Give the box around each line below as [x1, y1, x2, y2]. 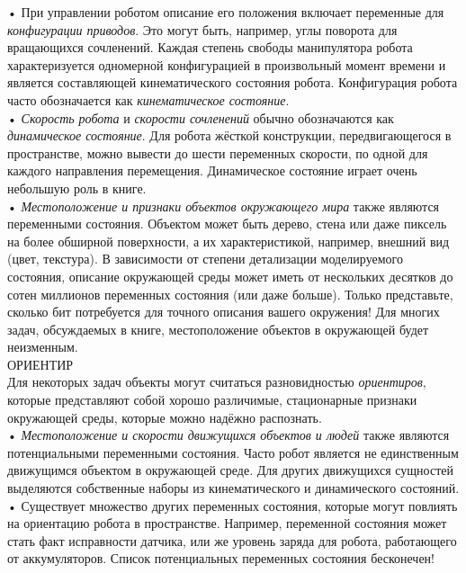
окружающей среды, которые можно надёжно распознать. [7, 407, 322, 426]
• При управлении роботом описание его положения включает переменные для [7, 3, 444, 21]
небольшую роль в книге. [7, 178, 147, 197]
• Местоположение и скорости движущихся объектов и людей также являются [7, 425, 450, 444]
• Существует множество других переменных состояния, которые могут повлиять [7, 496, 458, 515]
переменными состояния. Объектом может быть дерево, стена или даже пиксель [7, 214, 447, 233]
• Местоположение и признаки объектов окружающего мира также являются [7, 196, 440, 215]
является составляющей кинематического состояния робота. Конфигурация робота [7, 73, 458, 92]
